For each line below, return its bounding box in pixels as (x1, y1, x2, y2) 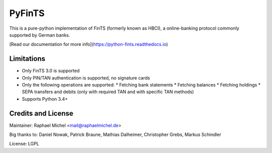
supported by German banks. (9, 32, 71, 38)
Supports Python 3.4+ (22, 96, 68, 102)
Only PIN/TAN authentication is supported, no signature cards (22, 74, 151, 81)
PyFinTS (9, 8, 45, 19)
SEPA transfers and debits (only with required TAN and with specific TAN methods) (22, 89, 194, 95)
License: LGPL (9, 141, 40, 147)
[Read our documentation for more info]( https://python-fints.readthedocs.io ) (9, 41, 168, 47)
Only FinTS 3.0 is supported (22, 68, 80, 74)
